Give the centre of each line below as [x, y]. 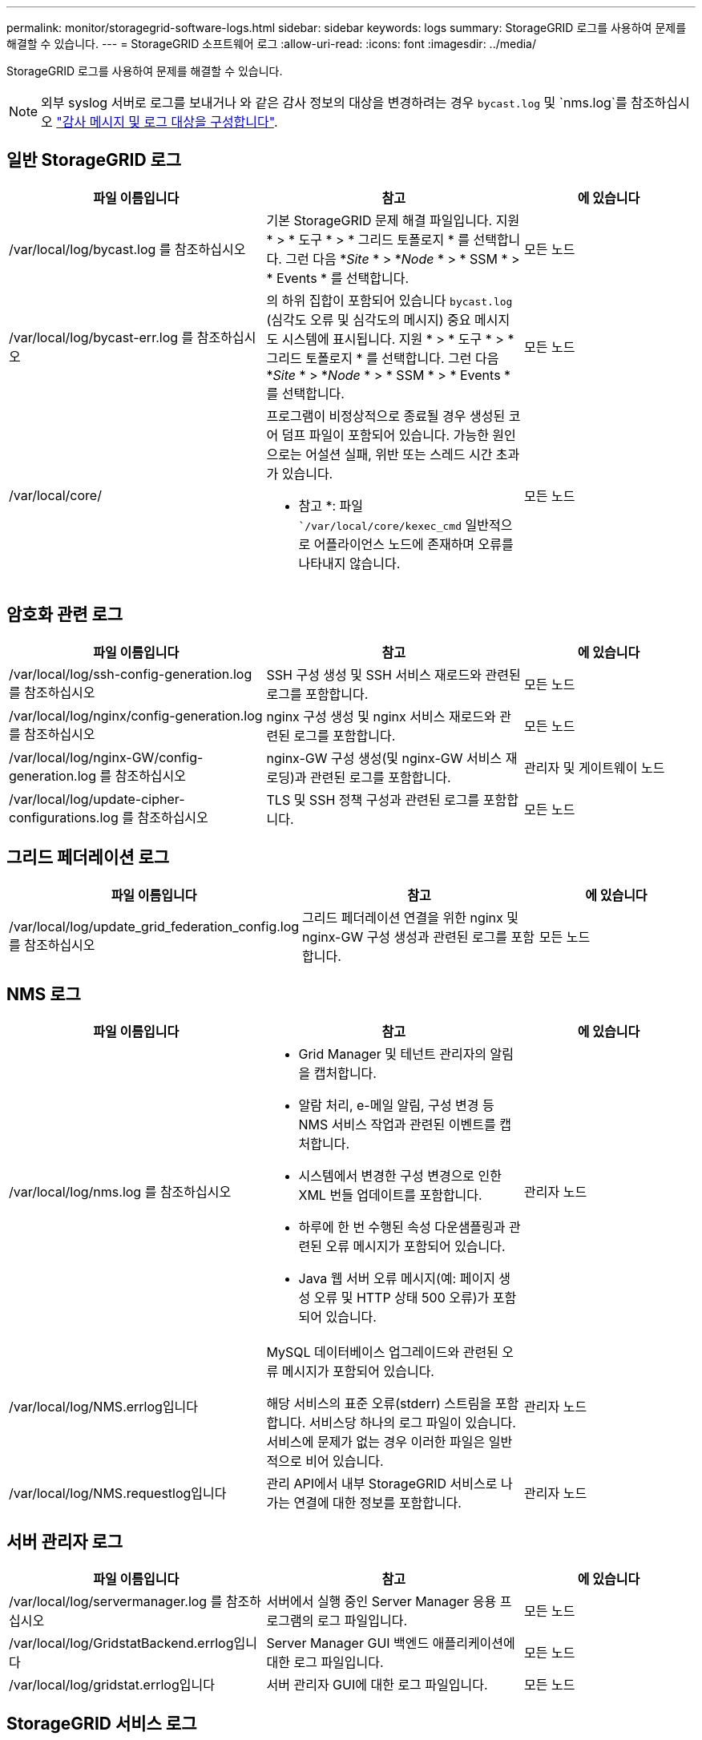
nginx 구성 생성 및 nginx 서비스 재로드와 [381, 716]
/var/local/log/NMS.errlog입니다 [104, 1407]
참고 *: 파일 [331, 505]
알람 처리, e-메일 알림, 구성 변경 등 [396, 1106]
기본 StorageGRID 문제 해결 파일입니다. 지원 [393, 220]
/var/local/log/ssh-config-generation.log [131, 674]
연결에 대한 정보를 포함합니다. [377, 1503]
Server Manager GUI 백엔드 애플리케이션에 [391, 1643]
